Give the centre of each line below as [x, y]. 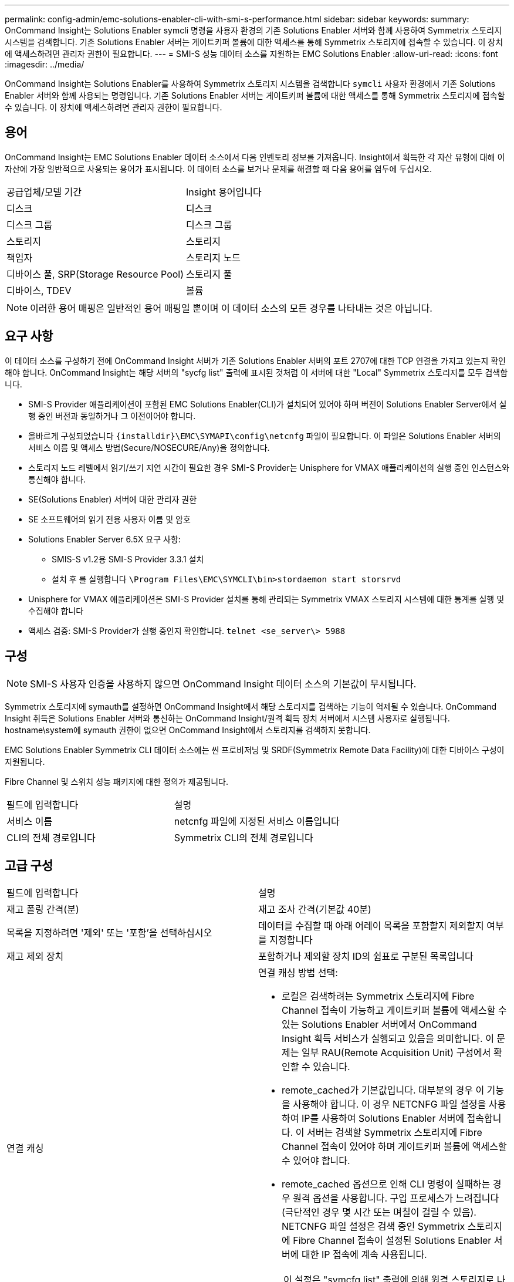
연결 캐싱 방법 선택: [298, 973]
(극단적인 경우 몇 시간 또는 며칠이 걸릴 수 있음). [379, 1212]
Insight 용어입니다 [224, 192]
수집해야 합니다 [56, 610]
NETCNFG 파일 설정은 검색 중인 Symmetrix [373, 1227]
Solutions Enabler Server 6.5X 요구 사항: [104, 539]
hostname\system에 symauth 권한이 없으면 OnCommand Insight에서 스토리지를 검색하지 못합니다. [188, 730]
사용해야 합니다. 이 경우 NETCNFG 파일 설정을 [390, 1104]
